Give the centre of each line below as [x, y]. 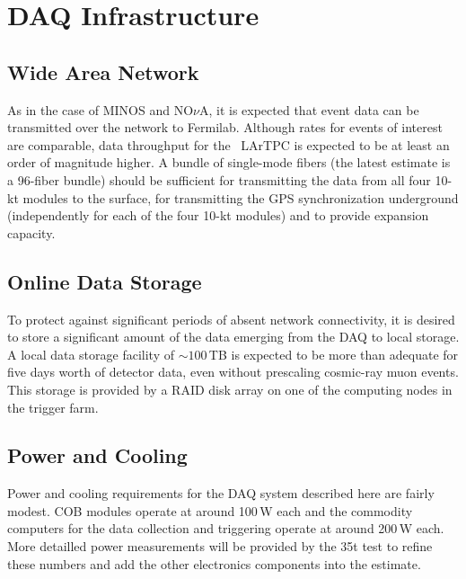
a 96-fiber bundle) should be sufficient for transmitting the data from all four [219, 179]
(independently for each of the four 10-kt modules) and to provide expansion [218, 215]
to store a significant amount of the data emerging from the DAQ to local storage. [233, 337]
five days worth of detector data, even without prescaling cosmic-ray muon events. [233, 372]
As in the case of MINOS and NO [101, 109]
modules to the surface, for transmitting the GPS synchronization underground [241, 197]
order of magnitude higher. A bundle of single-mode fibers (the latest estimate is [229, 162]
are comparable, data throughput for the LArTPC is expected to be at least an [229, 144]
